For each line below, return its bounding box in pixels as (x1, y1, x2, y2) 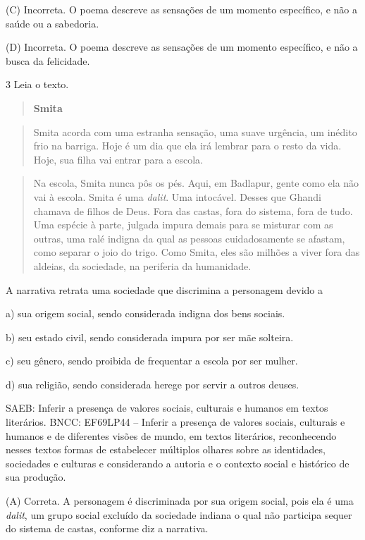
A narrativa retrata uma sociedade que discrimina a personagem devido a (6, 282, 323, 297)
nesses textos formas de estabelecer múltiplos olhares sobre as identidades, (6, 442, 326, 457)
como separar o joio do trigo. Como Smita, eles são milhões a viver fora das (33, 245, 360, 259)
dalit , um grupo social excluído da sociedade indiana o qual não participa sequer (6, 507, 352, 522)
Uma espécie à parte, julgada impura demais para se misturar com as (33, 217, 333, 232)
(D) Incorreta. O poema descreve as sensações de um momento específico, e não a (6, 39, 358, 54)
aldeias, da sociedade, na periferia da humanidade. (33, 258, 252, 273)
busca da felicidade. (6, 53, 90, 68)
